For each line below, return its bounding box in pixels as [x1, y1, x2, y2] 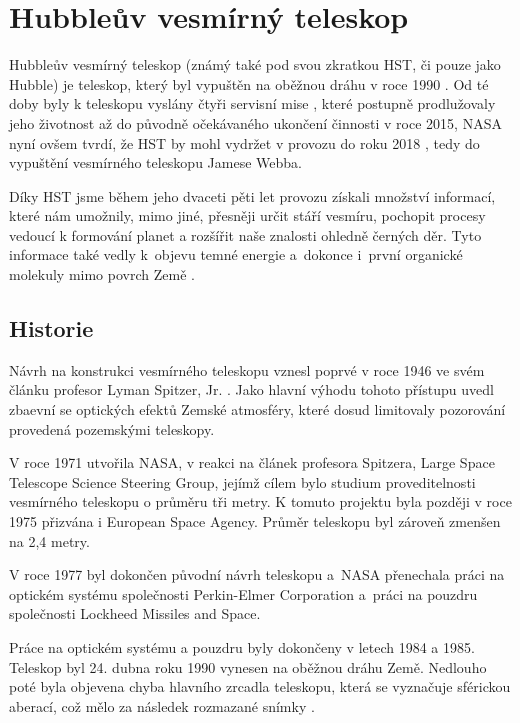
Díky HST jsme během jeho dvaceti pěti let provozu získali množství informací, [9, 185, 496, 206]
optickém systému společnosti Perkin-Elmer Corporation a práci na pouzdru [9, 583, 478, 604]
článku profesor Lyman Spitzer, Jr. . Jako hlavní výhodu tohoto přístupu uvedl [9, 379, 494, 400]
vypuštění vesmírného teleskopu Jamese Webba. [9, 152, 302, 173]
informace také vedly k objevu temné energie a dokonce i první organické [9, 244, 463, 265]
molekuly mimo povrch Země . [9, 264, 195, 285]
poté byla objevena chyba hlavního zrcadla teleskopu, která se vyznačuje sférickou [9, 676, 511, 697]
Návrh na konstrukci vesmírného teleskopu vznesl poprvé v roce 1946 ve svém [9, 359, 485, 380]
